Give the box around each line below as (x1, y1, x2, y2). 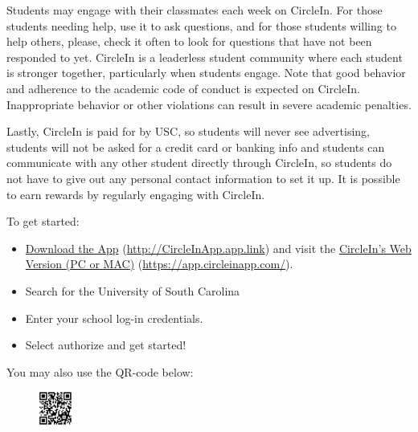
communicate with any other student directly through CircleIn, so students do (6, 154, 392, 171)
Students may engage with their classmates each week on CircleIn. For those (6, 2, 383, 18)
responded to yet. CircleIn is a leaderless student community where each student (6, 48, 403, 65)
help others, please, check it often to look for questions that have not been (6, 33, 372, 50)
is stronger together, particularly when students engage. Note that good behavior (6, 64, 406, 81)
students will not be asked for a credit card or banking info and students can (6, 138, 385, 155)
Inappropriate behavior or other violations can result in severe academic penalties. (6, 96, 412, 112)
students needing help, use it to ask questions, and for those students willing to (6, 17, 396, 34)
